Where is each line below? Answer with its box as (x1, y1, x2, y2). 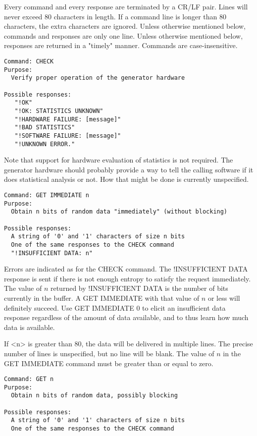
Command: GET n (4, 376, 54, 383)
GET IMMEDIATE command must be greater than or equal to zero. (4, 358, 213, 368)
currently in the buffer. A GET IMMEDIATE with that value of (4, 293, 200, 303)
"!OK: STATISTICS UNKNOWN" (14, 107, 103, 114)
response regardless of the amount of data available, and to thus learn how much (4, 312, 249, 323)
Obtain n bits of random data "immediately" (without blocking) (11, 208, 228, 216)
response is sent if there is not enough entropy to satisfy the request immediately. (4, 273, 251, 283)
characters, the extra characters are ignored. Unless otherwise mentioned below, (4, 21, 246, 31)
